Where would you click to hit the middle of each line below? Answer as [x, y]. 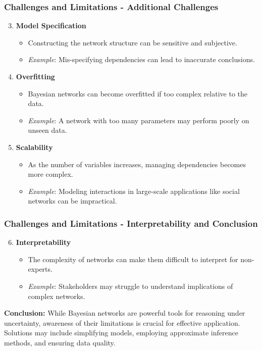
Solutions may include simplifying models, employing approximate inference [121, 333]
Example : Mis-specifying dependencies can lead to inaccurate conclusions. [141, 59]
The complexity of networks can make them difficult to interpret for [133, 259]
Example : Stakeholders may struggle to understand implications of [130, 286]
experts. [40, 269]
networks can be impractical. [72, 201]
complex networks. [57, 296]
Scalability [34, 147]
